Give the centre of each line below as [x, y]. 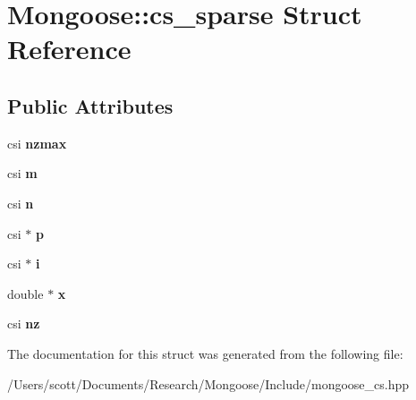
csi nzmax [37, 143]
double [25, 293]
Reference [69, 49]
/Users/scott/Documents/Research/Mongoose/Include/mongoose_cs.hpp [208, 383]
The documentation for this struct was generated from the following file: [205, 353]
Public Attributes [90, 105]
